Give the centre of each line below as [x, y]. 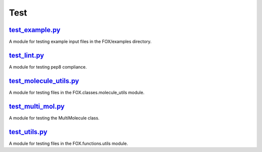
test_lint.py [26, 55]
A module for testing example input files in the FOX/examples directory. [80, 42]
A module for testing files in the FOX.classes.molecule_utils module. [77, 92]
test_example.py [35, 30]
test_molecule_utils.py [44, 81]
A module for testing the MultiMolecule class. [54, 118]
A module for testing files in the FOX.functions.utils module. [68, 143]
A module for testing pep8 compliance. [48, 67]
